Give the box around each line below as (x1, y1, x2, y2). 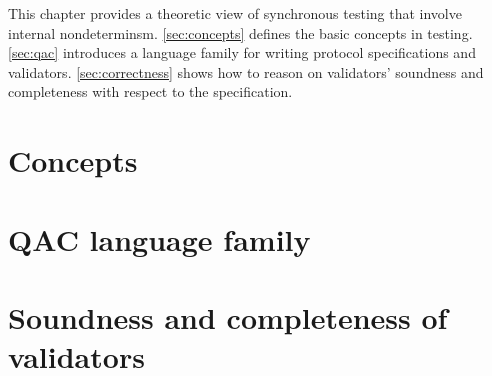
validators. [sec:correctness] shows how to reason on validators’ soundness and (8, 61, 484, 82)
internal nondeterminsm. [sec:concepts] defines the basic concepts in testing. (8, 22, 473, 43)
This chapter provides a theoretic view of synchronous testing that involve (8, 3, 462, 23)
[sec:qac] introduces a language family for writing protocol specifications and (8, 42, 476, 63)
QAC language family (8, 218, 311, 259)
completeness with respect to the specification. (8, 81, 293, 102)
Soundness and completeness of (8, 296, 448, 337)
